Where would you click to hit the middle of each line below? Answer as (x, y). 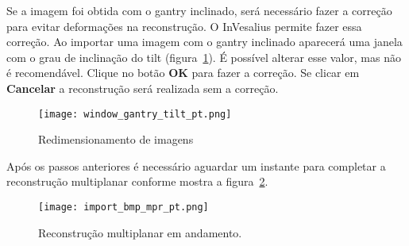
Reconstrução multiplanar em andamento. (140, 232)
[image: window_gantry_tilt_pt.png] (135, 114)
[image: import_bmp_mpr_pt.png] (123, 207)
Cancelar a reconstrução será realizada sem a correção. (143, 88)
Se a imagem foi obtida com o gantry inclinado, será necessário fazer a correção (199, 10)
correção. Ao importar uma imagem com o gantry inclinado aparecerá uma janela (204, 42)
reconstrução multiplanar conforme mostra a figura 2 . (137, 181)
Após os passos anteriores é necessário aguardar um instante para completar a (196, 165)
